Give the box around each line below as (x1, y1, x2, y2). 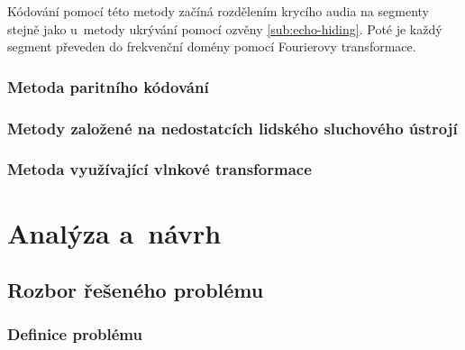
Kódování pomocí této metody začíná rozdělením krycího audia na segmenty (7, 2, 429, 20)
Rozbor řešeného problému (7, 276, 264, 304)
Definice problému (7, 323, 142, 345)
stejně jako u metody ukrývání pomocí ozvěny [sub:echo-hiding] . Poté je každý (7, 19, 442, 38)
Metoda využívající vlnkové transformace (7, 158, 312, 180)
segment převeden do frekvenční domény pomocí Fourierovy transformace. (7, 37, 416, 56)
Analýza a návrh (7, 214, 222, 251)
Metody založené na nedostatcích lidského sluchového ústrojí (7, 116, 458, 139)
